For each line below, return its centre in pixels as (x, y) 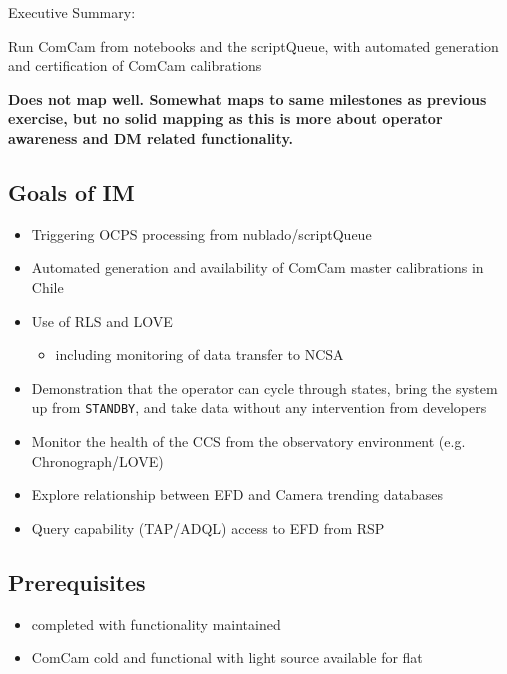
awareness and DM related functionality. (150, 137)
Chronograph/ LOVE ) (97, 460)
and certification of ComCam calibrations (135, 65)
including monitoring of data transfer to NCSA (199, 354)
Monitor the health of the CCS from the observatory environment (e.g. (248, 440)
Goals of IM (71, 191)
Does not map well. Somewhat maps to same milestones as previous (247, 98)
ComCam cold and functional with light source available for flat (227, 657)
